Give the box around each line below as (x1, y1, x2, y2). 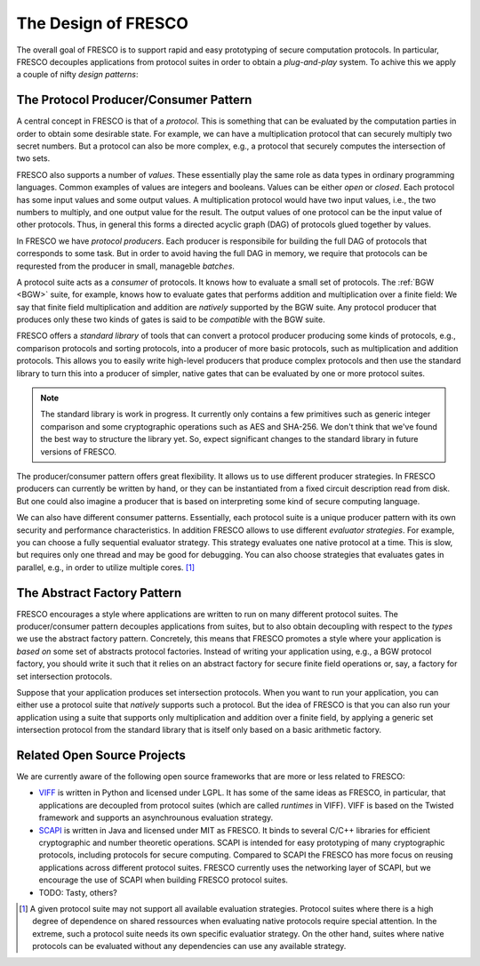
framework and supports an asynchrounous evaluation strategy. (38, 812, 274, 823)
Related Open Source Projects (16, 747, 187, 762)
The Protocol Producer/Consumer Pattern (16, 93, 252, 108)
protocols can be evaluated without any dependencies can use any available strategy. (32, 941, 347, 952)
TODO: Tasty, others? (38, 887, 117, 898)
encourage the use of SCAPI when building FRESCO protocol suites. (38, 874, 289, 885)
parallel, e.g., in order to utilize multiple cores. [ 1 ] (16, 561, 196, 573)
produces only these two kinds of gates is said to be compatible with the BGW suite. (16, 314, 326, 325)
